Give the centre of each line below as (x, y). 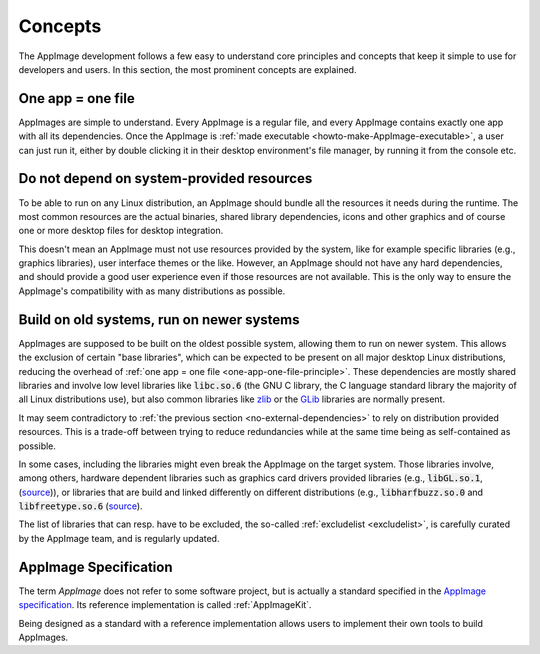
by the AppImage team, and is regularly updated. (119, 538)
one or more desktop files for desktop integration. (121, 231)
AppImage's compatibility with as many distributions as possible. (152, 291)
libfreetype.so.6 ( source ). (81, 506)
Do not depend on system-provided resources (165, 178)
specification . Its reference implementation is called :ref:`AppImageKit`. (165, 605)
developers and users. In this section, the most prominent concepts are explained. (187, 69)
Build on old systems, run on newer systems (159, 319)
